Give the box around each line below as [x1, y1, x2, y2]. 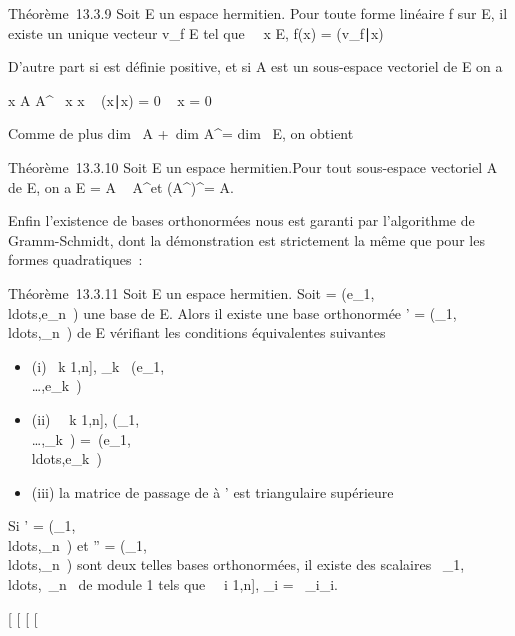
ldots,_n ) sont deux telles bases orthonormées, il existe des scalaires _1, [8, 554, 465, 575]
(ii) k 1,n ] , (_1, [31, 408, 140, 429]
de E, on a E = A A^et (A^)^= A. [8, 176, 234, 197]
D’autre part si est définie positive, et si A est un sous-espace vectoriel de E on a [8, 56, 503, 77]
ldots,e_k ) [31, 448, 102, 469]
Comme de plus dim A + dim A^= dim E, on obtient [8, 123, 354, 144]
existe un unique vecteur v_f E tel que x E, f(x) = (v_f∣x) [8, 22, 384, 43]
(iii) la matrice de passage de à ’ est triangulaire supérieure [31, 481, 394, 502]
